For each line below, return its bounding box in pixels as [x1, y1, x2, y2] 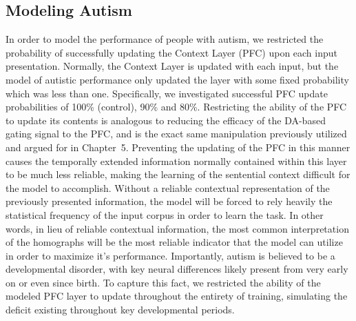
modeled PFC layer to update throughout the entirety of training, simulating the [6, 289, 348, 303]
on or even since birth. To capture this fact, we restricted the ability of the [6, 275, 321, 289]
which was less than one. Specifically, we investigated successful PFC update [6, 86, 328, 100]
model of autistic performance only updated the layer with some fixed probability [6, 72, 349, 86]
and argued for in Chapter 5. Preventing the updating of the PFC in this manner [6, 139, 350, 154]
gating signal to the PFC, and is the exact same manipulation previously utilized [6, 126, 347, 141]
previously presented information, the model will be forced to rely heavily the [6, 194, 333, 208]
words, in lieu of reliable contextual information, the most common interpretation [6, 221, 349, 235]
